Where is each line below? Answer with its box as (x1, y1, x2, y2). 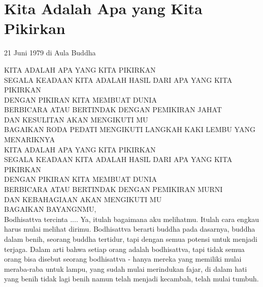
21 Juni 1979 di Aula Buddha (4, 47, 96, 58)
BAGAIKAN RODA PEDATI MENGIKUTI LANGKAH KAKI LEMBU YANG (4, 124, 255, 135)
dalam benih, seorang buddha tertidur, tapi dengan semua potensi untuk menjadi (4, 234, 257, 244)
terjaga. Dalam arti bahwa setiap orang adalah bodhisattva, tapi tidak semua (4, 243, 245, 254)
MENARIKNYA (4, 134, 55, 145)
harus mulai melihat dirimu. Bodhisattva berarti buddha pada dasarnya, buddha (4, 224, 255, 234)
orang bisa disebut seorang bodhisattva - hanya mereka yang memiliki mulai (4, 253, 242, 264)
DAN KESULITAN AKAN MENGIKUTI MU (4, 114, 148, 124)
